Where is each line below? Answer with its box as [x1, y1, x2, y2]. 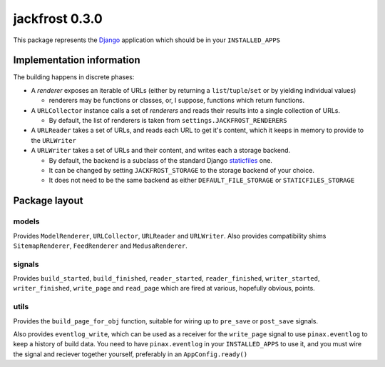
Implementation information [13, 54, 140, 66]
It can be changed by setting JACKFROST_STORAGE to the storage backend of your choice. [48, 166, 315, 174]
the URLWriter [31, 136, 76, 144]
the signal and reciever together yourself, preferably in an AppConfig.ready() [13, 350, 248, 358]
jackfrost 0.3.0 [13, 11, 103, 26]
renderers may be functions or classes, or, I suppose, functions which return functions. [48, 96, 305, 105]
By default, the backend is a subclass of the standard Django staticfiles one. [48, 156, 272, 164]
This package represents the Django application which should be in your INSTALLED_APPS [13, 36, 281, 44]
